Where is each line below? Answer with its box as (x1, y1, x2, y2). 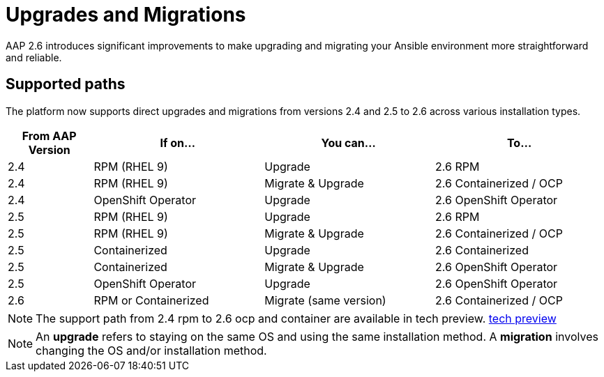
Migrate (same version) (264, 293, 386, 307)
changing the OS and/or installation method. (36, 343, 267, 357)
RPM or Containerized (93, 293, 209, 307)
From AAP (22, 128, 77, 143)
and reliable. (6, 51, 62, 63)
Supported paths (6, 75, 126, 93)
